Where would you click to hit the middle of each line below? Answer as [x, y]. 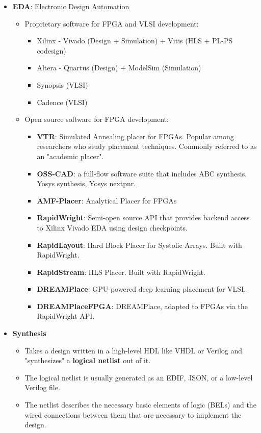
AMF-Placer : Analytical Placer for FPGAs [107, 200]
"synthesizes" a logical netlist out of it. [88, 360]
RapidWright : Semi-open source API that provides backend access [143, 218]
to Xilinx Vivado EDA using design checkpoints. [112, 227]
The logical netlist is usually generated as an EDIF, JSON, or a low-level [139, 377]
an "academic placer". [70, 156]
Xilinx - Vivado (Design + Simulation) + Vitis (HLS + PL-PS [135, 41]
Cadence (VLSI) [62, 102]
